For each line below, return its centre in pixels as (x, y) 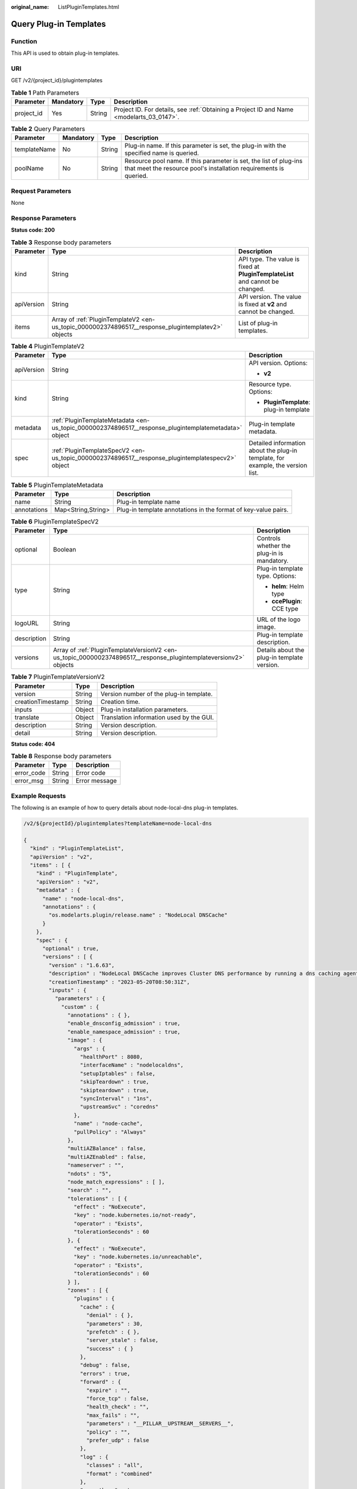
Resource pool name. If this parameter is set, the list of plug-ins (214, 161)
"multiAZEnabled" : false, (107, 1157)
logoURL (26, 624)
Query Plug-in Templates (59, 24)
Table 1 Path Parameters (45, 92)
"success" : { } (110, 1348)
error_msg (29, 781)
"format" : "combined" (120, 1474)
